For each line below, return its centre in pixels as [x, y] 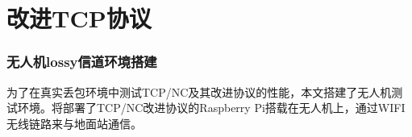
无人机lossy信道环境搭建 [82, 62]
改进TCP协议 [79, 18]
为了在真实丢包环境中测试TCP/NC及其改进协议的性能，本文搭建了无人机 [199, 91]
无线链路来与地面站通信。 [74, 123]
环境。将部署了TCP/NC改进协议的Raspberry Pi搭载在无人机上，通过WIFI [211, 108]
